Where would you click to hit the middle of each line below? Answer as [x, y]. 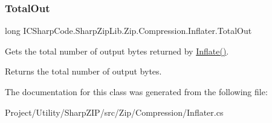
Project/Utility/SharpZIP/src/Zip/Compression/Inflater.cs [114, 112]
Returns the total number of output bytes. [83, 71]
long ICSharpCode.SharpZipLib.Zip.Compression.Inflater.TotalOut [128, 31]
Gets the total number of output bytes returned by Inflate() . [117, 51]
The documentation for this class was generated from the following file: [136, 91]
